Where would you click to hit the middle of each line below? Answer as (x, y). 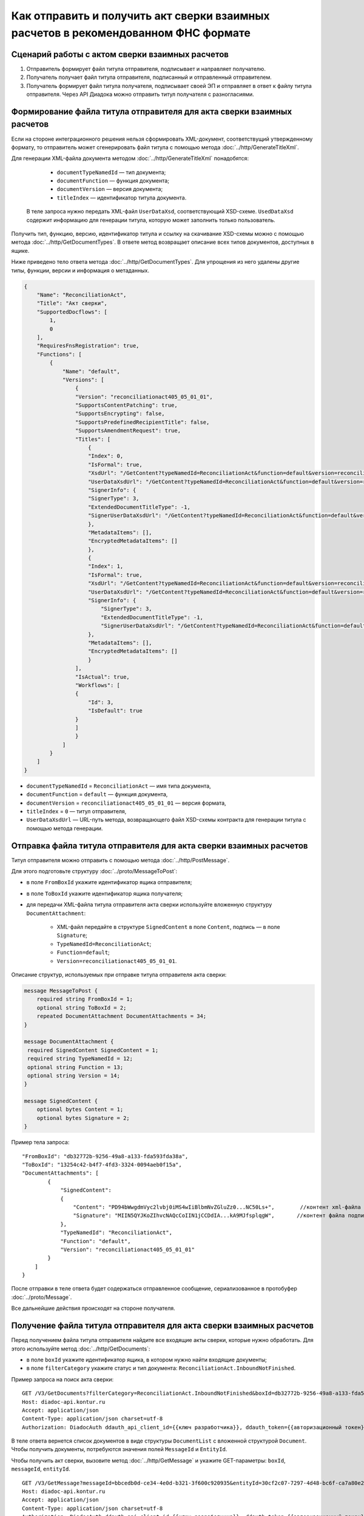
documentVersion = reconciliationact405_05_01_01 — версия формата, (126, 803)
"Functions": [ (59, 354)
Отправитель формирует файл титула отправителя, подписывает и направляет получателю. (146, 69)
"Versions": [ (83, 380)
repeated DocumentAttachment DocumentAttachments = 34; (122, 1016)
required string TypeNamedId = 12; (80, 1059)
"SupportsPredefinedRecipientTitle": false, (142, 422)
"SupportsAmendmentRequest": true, (128, 431)
